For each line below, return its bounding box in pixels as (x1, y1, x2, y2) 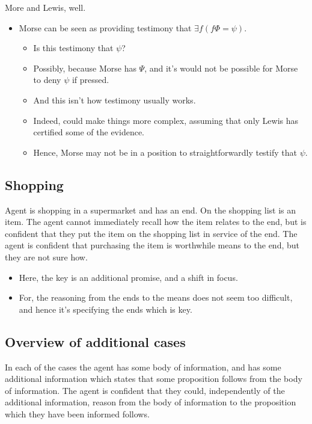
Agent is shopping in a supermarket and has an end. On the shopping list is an (5, 203, 296, 216)
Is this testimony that (33, 41, 114, 54)
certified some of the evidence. (33, 126, 145, 138)
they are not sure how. (5, 250, 88, 263)
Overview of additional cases (5, 332, 186, 351)
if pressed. (72, 73, 109, 86)
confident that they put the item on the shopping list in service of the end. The (5, 227, 298, 239)
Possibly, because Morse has (33, 61, 136, 74)
